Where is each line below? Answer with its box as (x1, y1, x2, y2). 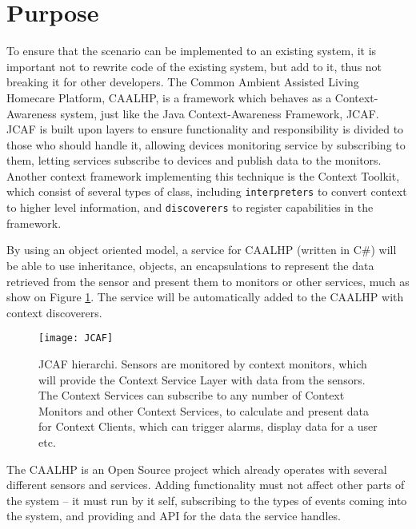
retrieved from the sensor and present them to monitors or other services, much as (6, 272, 410, 289)
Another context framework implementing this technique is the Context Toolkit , (6, 167, 400, 184)
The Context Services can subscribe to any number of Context (38, 387, 345, 404)
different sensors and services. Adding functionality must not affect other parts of (6, 476, 405, 493)
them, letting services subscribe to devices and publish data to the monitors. (6, 152, 382, 169)
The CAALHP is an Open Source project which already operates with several (6, 460, 387, 477)
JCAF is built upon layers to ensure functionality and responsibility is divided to (6, 121, 404, 137)
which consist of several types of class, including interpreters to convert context (6, 183, 407, 200)
